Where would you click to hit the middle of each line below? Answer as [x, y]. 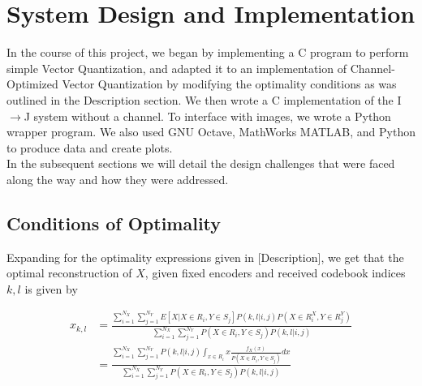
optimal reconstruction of [69, 273]
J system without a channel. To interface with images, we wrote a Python [207, 116]
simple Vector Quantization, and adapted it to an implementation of [177, 68]
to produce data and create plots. [90, 147]
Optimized [32, 84]
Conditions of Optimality [114, 223]
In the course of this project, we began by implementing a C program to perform [208, 52]
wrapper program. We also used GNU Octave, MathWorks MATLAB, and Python [211, 132]
